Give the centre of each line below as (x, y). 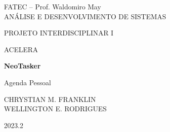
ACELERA (21, 49)
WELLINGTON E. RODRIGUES (55, 109)
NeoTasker (22, 66)
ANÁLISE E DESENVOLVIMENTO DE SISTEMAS (85, 16)
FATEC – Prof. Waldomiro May (53, 6)
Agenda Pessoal (28, 82)
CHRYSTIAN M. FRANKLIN (50, 99)
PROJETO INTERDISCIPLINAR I (59, 33)
